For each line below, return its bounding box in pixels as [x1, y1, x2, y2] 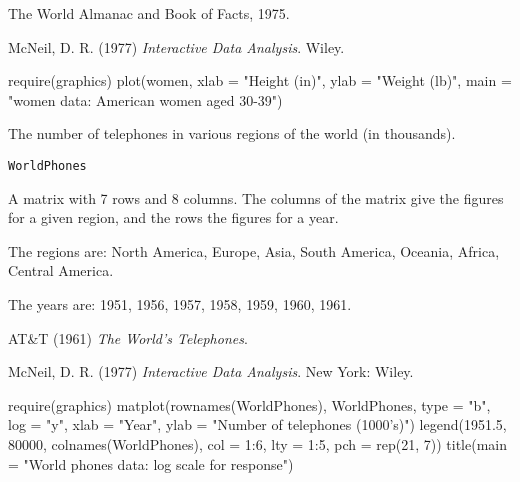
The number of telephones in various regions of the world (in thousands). [8, 123, 456, 144]
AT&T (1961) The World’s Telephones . [8, 327, 248, 348]
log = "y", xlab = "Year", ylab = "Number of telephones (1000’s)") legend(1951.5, [8, 414, 507, 435]
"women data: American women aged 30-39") [8, 89, 283, 110]
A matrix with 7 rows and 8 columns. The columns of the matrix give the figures [8, 187, 504, 208]
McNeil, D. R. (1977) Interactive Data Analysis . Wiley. [8, 36, 345, 57]
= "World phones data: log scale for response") [8, 453, 294, 474]
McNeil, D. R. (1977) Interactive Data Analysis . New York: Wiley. [8, 361, 414, 382]
